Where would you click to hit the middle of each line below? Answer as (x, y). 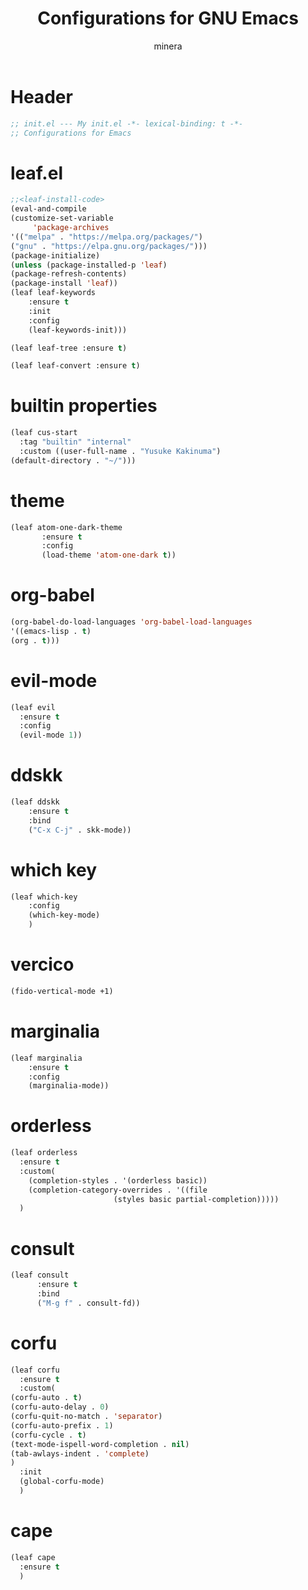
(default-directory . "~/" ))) (73, 460)
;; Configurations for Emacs (71, 133)
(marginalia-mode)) (69, 1086)
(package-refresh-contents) (69, 274)
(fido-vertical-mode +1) (62, 991)
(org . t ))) (35, 640)
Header (41, 96)
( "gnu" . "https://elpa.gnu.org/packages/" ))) (109, 246)
